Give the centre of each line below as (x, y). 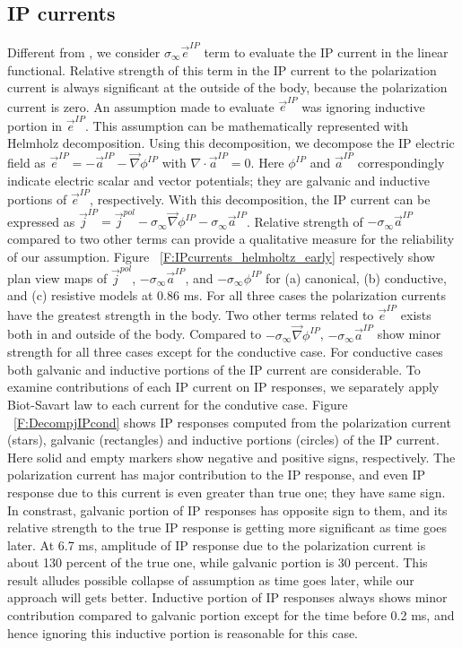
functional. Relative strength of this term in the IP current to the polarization (222, 69)
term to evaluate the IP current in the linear (326, 52)
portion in (35, 125)
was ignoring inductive (363, 106)
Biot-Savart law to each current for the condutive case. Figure (178, 404)
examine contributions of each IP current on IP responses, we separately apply (223, 387)
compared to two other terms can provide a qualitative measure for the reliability (231, 238)
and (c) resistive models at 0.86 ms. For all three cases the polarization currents (227, 295)
